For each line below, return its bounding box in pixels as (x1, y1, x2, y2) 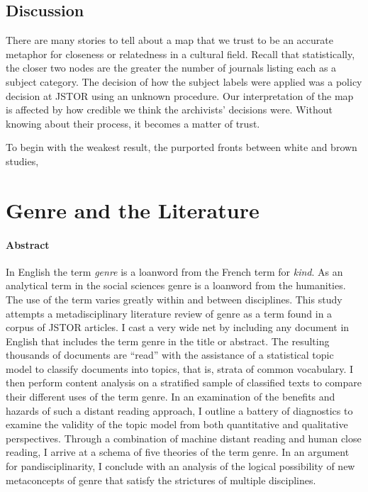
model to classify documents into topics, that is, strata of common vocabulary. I (6, 361, 354, 376)
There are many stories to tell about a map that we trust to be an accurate (6, 33, 333, 47)
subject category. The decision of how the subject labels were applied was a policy (6, 74, 362, 89)
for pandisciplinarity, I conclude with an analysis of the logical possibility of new (6, 459, 355, 474)
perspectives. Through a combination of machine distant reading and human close (6, 430, 362, 445)
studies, (6, 153, 39, 168)
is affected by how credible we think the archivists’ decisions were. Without (6, 102, 333, 117)
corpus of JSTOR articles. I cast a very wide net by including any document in (6, 320, 350, 335)
